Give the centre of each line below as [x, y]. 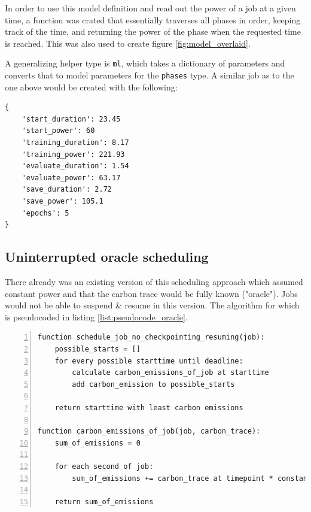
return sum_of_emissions [104, 502]
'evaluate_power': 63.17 [71, 178]
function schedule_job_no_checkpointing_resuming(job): [151, 337]
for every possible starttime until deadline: [149, 361]
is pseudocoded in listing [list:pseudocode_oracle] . [96, 316]
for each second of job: [104, 466]
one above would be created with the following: [91, 87]
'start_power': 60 [58, 131]
